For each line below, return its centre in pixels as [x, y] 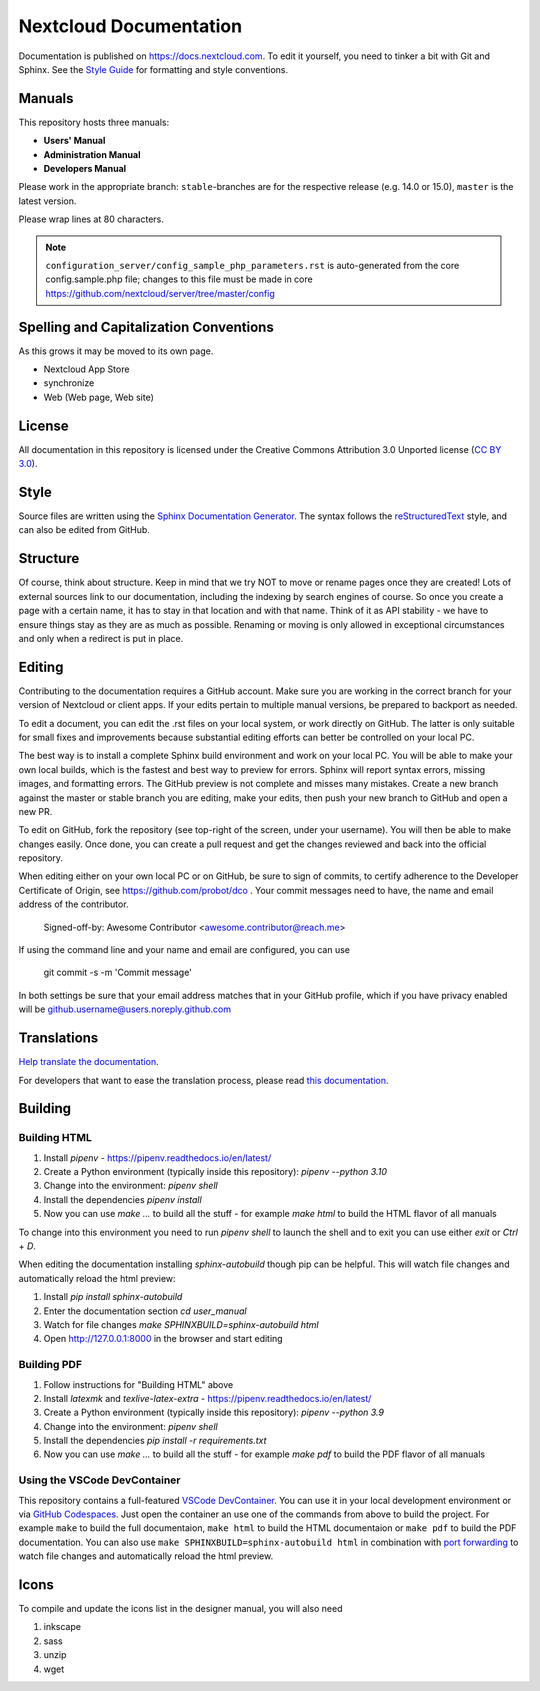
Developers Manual [85, 169]
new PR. [35, 811]
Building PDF [50, 1365]
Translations [58, 1038]
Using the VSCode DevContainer [99, 1480]
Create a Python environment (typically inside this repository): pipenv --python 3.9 [214, 1412]
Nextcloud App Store [86, 369]
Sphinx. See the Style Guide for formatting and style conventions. [153, 69]
